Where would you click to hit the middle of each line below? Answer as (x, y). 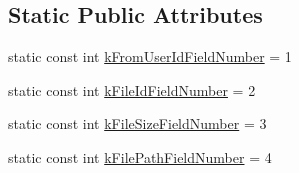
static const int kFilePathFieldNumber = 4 (140, 156)
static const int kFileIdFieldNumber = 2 (132, 89)
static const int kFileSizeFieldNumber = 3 (137, 123)
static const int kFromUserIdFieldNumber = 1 (150, 56)
